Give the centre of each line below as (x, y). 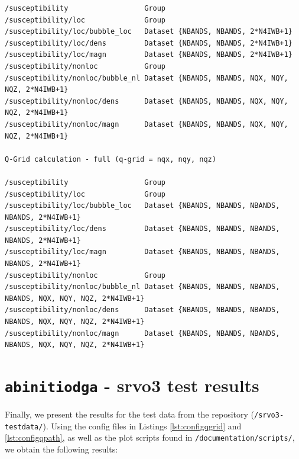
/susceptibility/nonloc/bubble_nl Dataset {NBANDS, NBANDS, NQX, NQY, (147, 78)
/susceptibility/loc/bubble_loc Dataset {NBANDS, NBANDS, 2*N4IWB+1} (149, 32)
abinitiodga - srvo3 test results (132, 385)
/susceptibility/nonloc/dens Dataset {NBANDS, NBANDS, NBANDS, (142, 310)
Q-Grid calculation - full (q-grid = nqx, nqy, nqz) (110, 159)
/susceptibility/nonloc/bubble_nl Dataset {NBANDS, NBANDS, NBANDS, (142, 287)
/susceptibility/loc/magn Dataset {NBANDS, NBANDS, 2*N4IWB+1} (149, 55)
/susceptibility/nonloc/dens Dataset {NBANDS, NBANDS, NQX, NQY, (147, 101)
